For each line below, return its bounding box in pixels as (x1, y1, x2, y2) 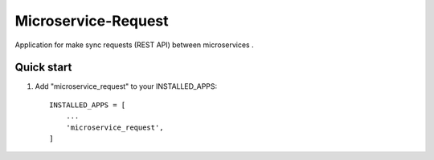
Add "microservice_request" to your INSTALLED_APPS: (35, 82, 218, 91)
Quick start (14, 61, 72, 74)
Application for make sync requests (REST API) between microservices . (14, 40, 254, 50)
